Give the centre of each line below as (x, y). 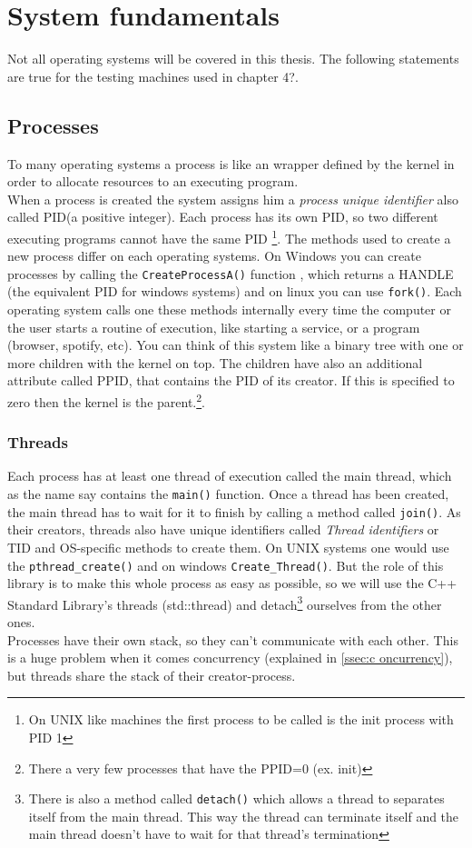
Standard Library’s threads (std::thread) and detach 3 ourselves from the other (225, 603)
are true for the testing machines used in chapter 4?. (153, 76)
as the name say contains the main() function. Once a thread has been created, (228, 494)
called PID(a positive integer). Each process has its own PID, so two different (223, 217)
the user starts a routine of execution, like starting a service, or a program (214, 327)
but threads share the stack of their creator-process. (152, 675)
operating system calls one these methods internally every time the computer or (229, 309)
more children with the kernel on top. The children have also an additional (215, 362)
